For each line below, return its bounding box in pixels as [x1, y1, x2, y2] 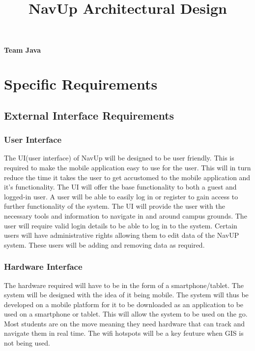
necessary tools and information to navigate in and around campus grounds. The [4, 210, 247, 221]
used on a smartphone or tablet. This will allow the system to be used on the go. [4, 309, 248, 319]
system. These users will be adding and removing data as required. [4, 239, 205, 250]
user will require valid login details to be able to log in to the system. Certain [4, 220, 237, 230]
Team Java [4, 45, 41, 55]
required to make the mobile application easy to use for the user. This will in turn [4, 162, 251, 172]
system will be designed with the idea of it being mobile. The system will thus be [4, 289, 249, 300]
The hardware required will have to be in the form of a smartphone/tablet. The [4, 280, 244, 290]
